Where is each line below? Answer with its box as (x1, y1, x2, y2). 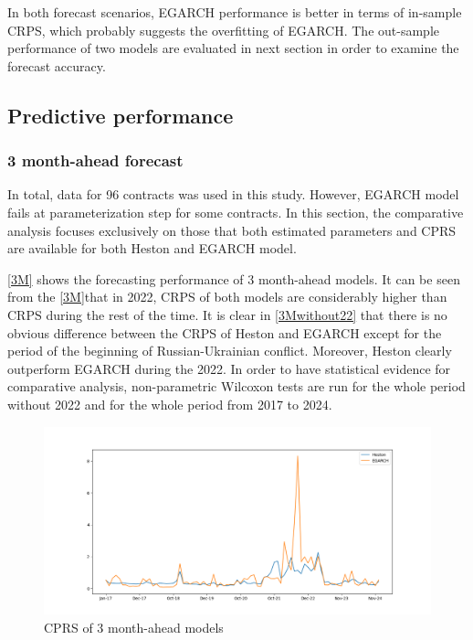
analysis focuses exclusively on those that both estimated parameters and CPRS (7, 220, 457, 240)
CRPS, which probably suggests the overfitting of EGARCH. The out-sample (7, 20, 439, 39)
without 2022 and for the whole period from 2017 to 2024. (7, 394, 332, 413)
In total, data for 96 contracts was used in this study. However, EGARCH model (7, 185, 459, 204)
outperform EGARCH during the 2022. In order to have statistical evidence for (7, 358, 451, 378)
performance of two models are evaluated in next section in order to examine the (7, 38, 459, 58)
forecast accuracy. (7, 56, 106, 75)
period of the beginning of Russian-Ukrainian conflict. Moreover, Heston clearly (7, 341, 452, 360)
